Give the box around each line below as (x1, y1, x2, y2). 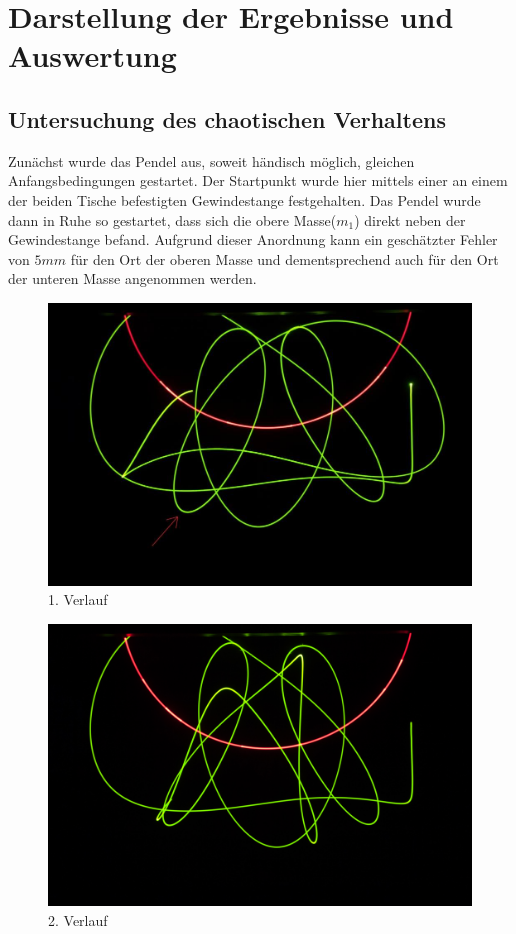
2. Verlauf (48, 909, 108, 930)
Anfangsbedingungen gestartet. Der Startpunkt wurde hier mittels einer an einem (8, 170, 508, 191)
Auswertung (8, 35, 177, 76)
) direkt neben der (354, 209, 466, 230)
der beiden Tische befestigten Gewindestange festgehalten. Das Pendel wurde (8, 189, 481, 210)
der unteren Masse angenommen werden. (8, 268, 257, 289)
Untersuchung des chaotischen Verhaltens (8, 103, 446, 134)
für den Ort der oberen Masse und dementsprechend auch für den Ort (70, 248, 499, 269)
